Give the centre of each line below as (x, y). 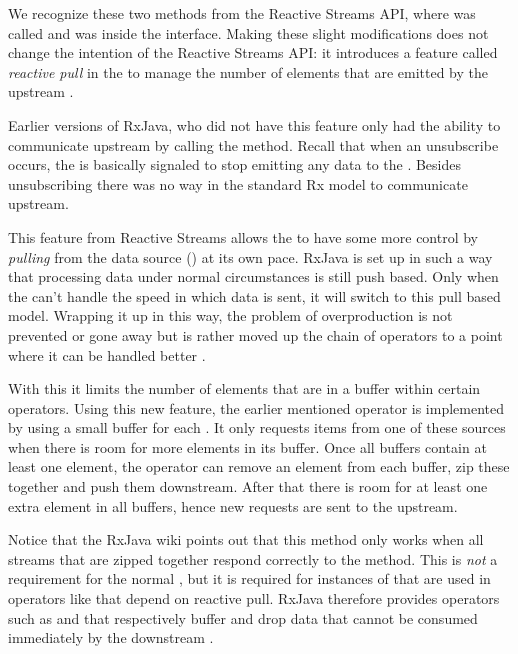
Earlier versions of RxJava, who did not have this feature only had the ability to (254, 124)
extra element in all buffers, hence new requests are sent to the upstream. (233, 505)
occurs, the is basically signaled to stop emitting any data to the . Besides (235, 164)
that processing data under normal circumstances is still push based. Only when (253, 276)
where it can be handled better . (107, 354)
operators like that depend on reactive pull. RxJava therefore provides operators (254, 598)
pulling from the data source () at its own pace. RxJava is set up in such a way (250, 256)
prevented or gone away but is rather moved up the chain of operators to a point (255, 334)
